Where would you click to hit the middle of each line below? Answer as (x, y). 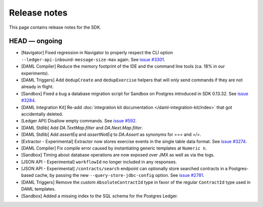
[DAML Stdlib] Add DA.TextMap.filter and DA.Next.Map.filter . (82, 128)
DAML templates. (38, 189)
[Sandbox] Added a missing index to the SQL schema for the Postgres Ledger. (100, 196)
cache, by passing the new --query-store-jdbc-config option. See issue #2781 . (120, 175)
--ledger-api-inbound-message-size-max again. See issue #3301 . (93, 59)
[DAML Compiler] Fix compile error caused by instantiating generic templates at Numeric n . (114, 148)
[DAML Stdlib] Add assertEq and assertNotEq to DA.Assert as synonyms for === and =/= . (111, 134)
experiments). (35, 73)
